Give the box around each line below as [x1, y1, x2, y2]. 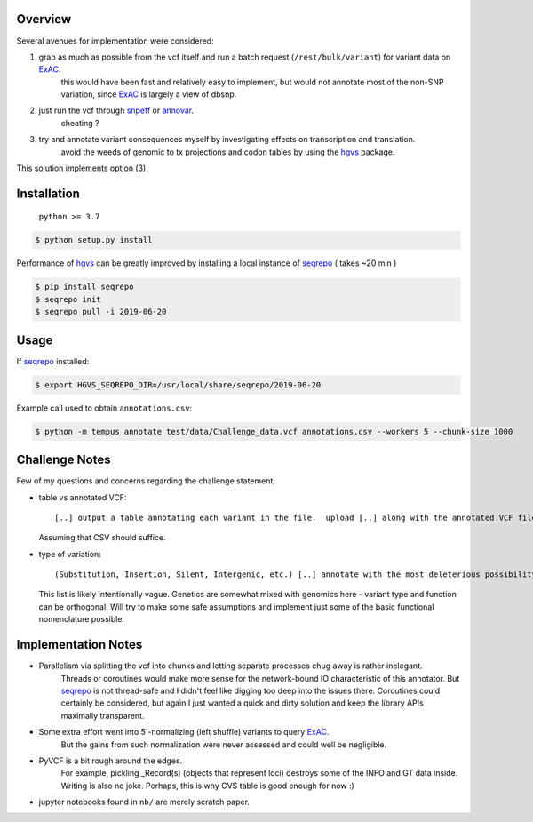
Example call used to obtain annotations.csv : [16, 403, 193, 413]
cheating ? [60, 117, 99, 128]
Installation [16, 186, 80, 201]
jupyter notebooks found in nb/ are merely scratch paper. [38, 796, 251, 808]
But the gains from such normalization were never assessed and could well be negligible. [60, 738, 387, 750]
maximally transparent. [60, 710, 145, 721]
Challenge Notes [16, 452, 111, 467]
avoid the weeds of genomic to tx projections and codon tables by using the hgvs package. [60, 147, 395, 157]
